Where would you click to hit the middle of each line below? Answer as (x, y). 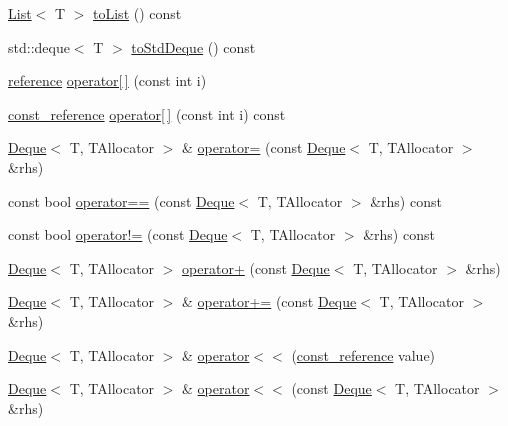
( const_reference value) (363, 354)
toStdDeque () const (193, 46)
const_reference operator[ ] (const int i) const (147, 113)
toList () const (137, 13)
